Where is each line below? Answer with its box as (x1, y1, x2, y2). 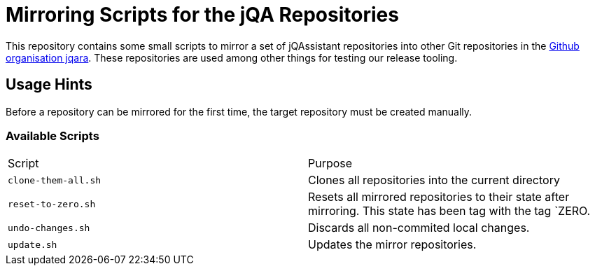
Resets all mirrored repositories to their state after (308, 190, 570, 204)
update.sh (8, 239, 57, 250)
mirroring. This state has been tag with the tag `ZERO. (308, 204, 591, 218)
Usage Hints (6, 76, 92, 94)
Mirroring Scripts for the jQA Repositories (6, 3, 399, 27)
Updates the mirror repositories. (308, 237, 477, 252)
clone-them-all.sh (8, 174, 101, 186)
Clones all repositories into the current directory (308, 173, 560, 188)
